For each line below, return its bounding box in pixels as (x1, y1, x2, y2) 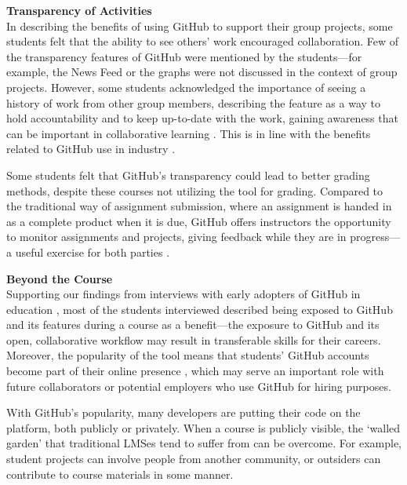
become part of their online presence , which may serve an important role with (6, 363, 384, 379)
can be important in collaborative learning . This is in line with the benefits (6, 125, 371, 141)
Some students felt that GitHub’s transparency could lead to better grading (6, 166, 370, 183)
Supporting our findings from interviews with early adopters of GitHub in (6, 286, 361, 302)
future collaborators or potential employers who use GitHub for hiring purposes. (6, 377, 391, 394)
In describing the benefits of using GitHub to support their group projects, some (6, 17, 393, 34)
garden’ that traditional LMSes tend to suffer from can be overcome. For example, (6, 435, 402, 451)
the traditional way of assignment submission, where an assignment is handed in (6, 198, 392, 214)
